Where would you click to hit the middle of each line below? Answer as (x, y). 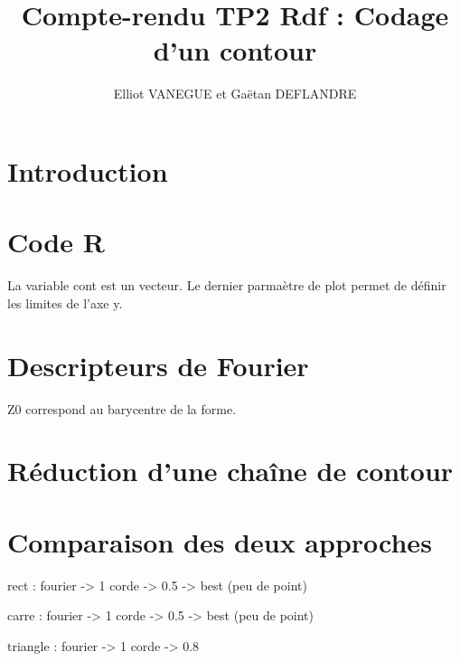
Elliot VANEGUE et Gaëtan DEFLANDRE (235, 94)
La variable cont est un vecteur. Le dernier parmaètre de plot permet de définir (227, 285)
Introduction (88, 170)
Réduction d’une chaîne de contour (230, 471)
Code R (56, 242)
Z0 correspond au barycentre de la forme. (122, 408)
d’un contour (235, 50)
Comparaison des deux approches (220, 541)
